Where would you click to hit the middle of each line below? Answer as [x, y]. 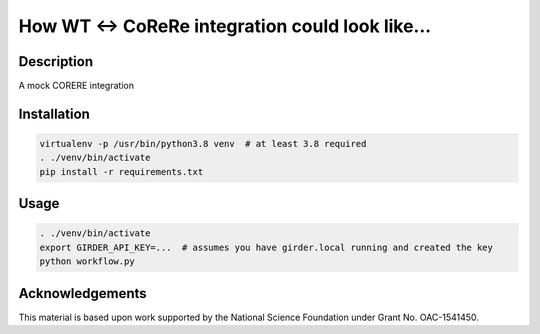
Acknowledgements [82, 293]
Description [56, 61]
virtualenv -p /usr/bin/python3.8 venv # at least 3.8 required [203, 144]
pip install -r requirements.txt [121, 171]
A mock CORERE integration [76, 86]
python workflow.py [87, 261]
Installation [54, 113]
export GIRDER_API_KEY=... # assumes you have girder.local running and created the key [266, 247]
